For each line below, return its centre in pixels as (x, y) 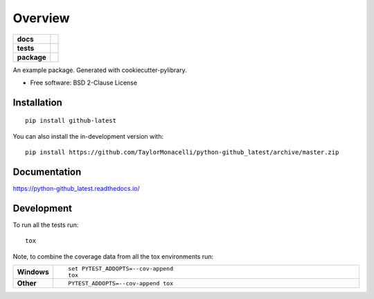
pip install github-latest (71, 121)
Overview (41, 18)
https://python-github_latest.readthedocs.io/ (76, 189)
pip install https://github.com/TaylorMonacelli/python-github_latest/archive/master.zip (182, 152)
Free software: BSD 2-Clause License (84, 83)
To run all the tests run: (46, 225)
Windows (33, 272)
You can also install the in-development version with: (88, 136)
